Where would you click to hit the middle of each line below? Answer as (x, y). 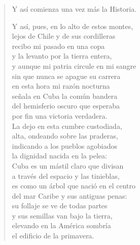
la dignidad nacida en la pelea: (59, 156)
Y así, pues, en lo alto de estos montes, (73, 26)
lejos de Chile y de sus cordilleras (64, 36)
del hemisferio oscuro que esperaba (66, 106)
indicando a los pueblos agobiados (64, 145)
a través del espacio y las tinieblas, (66, 175)
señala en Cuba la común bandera (65, 96)
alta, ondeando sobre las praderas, (65, 136)
